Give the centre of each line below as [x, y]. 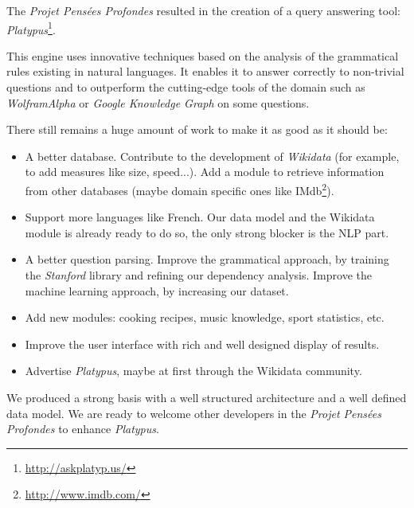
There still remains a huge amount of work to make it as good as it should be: [197, 129]
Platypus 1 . [31, 28]
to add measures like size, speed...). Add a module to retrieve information [205, 172]
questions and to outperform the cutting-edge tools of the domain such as [186, 87]
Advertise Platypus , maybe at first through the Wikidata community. [193, 371]
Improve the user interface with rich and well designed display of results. [202, 344]
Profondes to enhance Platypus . [83, 429]
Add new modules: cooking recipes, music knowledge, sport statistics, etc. [205, 317]
